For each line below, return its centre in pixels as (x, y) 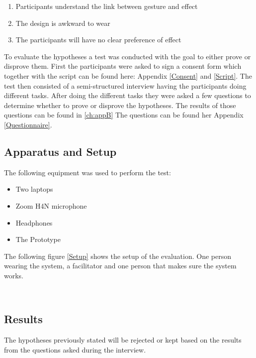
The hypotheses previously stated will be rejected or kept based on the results (123, 340)
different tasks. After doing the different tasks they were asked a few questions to (128, 95)
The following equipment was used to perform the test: (87, 172)
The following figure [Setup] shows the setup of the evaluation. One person (118, 256)
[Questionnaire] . (28, 124)
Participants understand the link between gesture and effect (107, 6)
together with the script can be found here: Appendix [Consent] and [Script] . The (128, 75)
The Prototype (38, 239)
